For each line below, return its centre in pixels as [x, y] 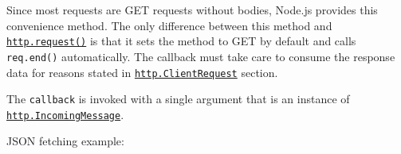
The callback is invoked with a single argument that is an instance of [178, 99]
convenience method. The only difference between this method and [169, 25]
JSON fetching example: [65, 141]
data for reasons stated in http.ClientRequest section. [142, 72]
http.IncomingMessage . [65, 114]
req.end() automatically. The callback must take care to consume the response [201, 56]
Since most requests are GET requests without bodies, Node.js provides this [192, 10]
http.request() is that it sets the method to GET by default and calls [181, 41]
